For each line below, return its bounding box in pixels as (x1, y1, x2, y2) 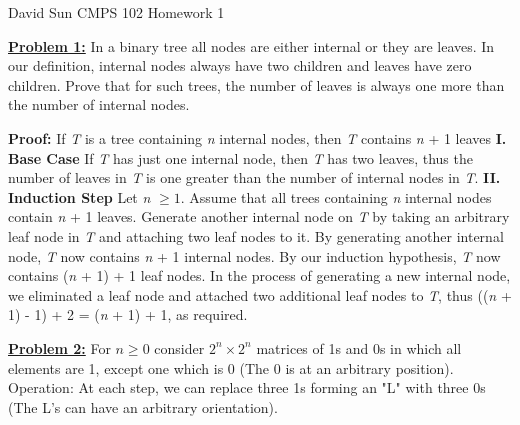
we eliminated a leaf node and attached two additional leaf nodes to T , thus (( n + (8, 284, 512, 305)
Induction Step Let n (8, 186, 151, 207)
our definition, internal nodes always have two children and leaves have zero (8, 55, 472, 76)
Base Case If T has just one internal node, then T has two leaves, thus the (8, 147, 473, 168)
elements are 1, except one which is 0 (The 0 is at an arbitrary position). (8, 357, 454, 378)
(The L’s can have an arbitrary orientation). (8, 396, 278, 417)
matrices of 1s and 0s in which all (256, 337, 462, 358)
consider (154, 337, 205, 358)
